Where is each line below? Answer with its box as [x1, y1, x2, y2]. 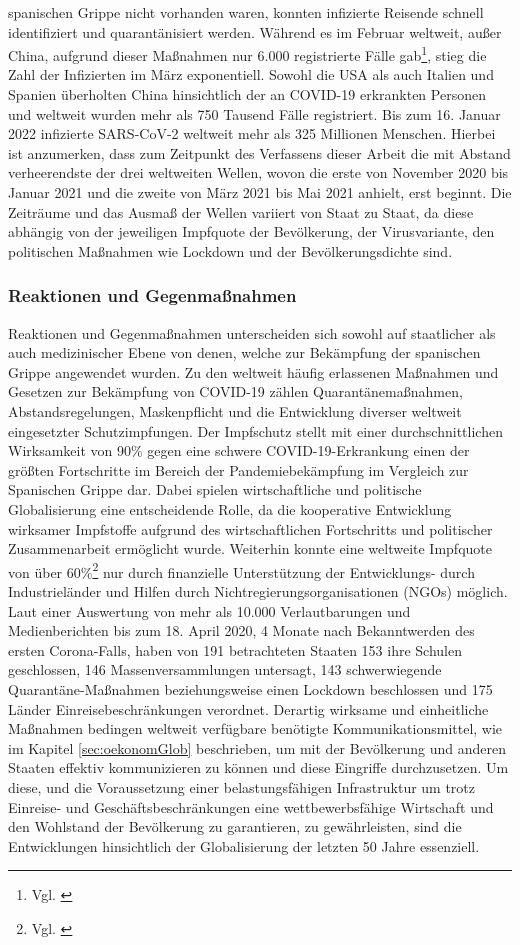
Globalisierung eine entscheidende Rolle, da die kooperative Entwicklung [8, 498, 452, 519]
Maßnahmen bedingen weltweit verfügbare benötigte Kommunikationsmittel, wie [8, 718, 503, 739]
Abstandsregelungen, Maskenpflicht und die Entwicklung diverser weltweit [8, 400, 462, 421]
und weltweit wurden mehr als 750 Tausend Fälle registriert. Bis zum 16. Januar [8, 103, 501, 124]
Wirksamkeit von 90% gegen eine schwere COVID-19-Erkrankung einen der [8, 440, 470, 461]
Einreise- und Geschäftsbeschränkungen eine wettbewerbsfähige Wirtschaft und [8, 796, 494, 817]
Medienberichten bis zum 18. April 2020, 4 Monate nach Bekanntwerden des [8, 620, 475, 641]
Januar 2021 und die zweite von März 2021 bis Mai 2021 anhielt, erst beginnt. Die [8, 182, 512, 202]
